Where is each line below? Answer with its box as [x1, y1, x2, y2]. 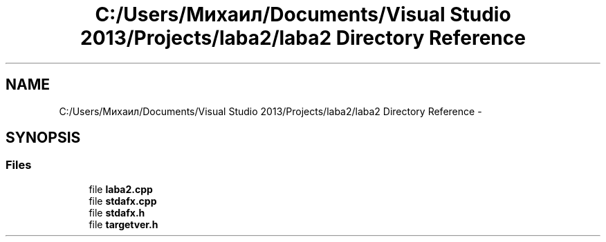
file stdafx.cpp [89, 194, 157, 207]
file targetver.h [89, 218, 158, 230]
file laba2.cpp [89, 183, 153, 195]
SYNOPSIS [6, 129, 81, 147]
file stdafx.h [89, 206, 145, 219]
